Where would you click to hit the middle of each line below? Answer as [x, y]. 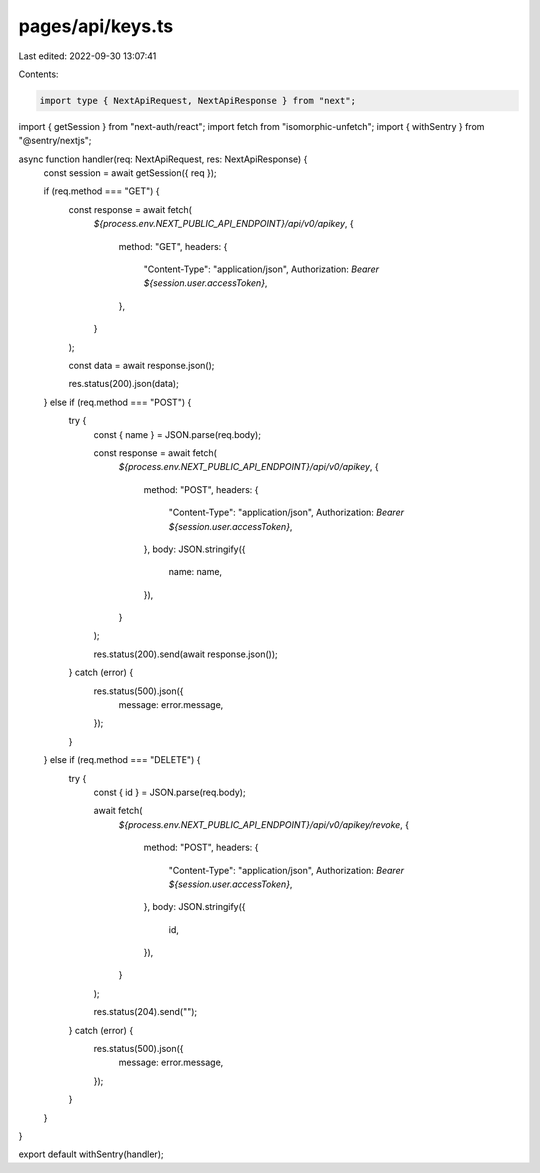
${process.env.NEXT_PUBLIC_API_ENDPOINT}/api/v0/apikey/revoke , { [264, 824]
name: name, [195, 572]
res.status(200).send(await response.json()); [186, 654]
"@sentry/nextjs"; [55, 141]
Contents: [38, 74]
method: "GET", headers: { [173, 246]
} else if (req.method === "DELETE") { [122, 760]
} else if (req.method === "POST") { [117, 402]
